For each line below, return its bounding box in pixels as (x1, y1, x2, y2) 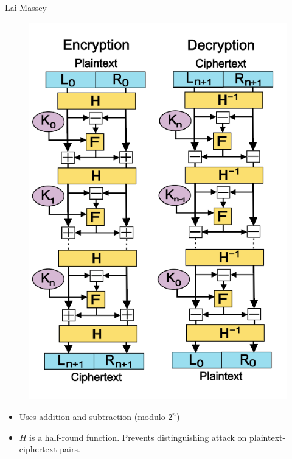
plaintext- (249, 430, 286, 443)
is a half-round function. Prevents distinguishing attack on (29, 430, 247, 443)
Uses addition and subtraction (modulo (19, 410, 165, 422)
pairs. (60, 443, 80, 455)
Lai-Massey (5, 1, 47, 13)
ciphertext (19, 443, 57, 455)
